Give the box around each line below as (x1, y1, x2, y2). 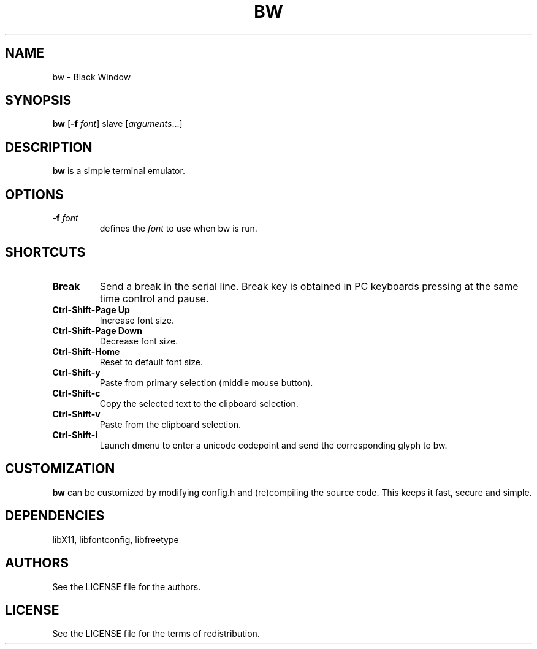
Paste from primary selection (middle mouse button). (99, 377, 313, 388)
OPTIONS (5, 186, 64, 202)
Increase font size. (99, 314, 174, 325)
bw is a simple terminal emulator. (52, 165, 185, 176)
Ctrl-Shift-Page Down (52, 325, 142, 336)
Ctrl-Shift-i (52, 429, 98, 440)
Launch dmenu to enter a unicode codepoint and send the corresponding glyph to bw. (99, 439, 447, 450)
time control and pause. (99, 292, 209, 305)
